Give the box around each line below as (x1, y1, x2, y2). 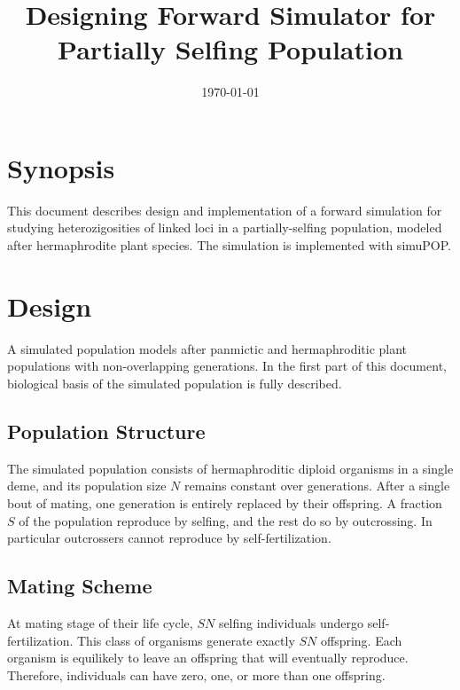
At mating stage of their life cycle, (7, 613, 193, 631)
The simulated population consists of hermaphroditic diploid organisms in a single (7, 459, 454, 477)
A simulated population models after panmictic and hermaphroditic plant (7, 339, 408, 357)
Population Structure (7, 417, 206, 444)
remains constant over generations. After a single (184, 476, 450, 495)
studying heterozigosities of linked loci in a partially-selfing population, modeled (7, 218, 442, 237)
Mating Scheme (7, 572, 152, 600)
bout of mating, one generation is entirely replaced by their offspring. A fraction (7, 493, 442, 512)
